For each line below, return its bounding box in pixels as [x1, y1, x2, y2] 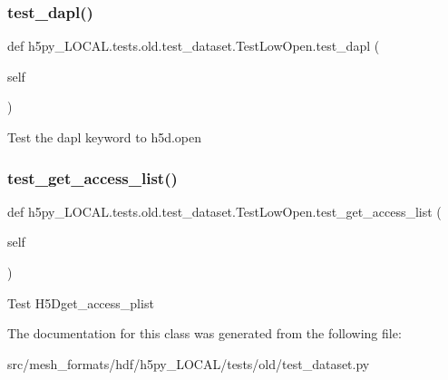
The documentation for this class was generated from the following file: [7, 324, 402, 343]
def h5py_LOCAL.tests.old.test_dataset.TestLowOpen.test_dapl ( [7, 36, 380, 55]
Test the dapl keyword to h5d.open [7, 128, 202, 146]
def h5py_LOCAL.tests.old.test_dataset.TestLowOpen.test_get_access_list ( [7, 201, 442, 220]
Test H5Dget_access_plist [7, 293, 154, 312]
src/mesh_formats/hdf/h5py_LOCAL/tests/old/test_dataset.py [7, 354, 370, 373]
